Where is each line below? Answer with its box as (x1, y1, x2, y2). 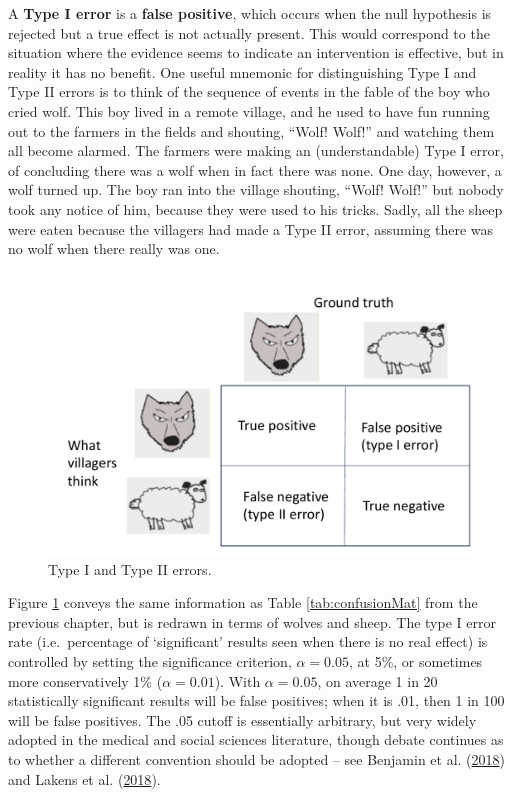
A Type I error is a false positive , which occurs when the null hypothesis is (8, 3, 492, 23)
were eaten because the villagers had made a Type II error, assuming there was (8, 218, 494, 239)
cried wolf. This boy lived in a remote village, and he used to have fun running (8, 100, 490, 121)
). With (214, 670, 261, 691)
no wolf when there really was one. (8, 238, 220, 259)
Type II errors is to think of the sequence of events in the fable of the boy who (8, 81, 490, 102)
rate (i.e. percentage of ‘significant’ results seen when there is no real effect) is (8, 631, 488, 652)
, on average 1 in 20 (317, 670, 438, 691)
